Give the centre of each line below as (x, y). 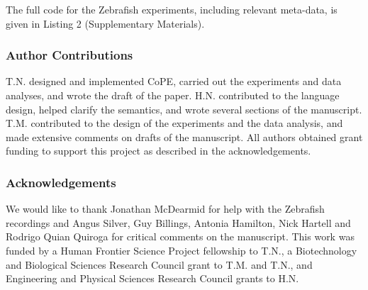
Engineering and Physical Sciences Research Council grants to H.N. (152, 278)
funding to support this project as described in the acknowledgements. (158, 151)
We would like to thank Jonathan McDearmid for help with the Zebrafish (165, 209)
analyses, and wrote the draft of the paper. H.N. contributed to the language (173, 95)
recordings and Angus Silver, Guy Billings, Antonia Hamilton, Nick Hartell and (178, 222)
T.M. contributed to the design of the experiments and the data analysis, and (174, 123)
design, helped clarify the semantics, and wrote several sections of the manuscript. (184, 109)
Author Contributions (69, 55)
